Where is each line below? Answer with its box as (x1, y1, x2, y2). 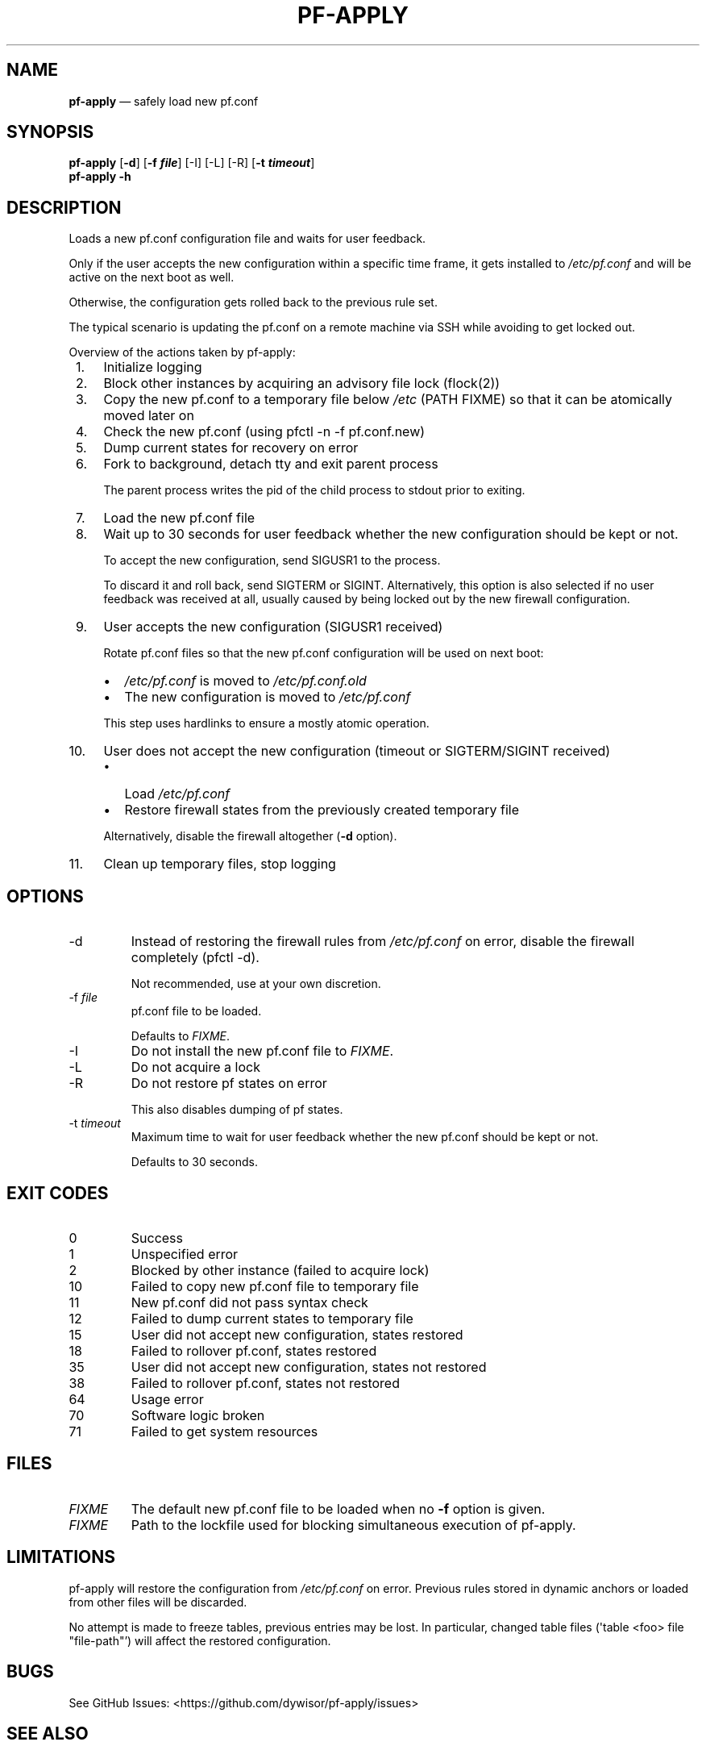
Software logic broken (131, 1406, 265, 1423)
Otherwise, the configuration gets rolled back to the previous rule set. (69, 295, 438, 310)
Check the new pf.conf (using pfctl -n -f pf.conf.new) (103, 423, 426, 440)
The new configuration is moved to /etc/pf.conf (124, 689, 411, 706)
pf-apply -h (69, 169, 131, 184)
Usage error (131, 1390, 204, 1407)
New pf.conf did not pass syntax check (131, 1294, 368, 1311)
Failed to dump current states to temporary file (131, 1310, 413, 1327)
